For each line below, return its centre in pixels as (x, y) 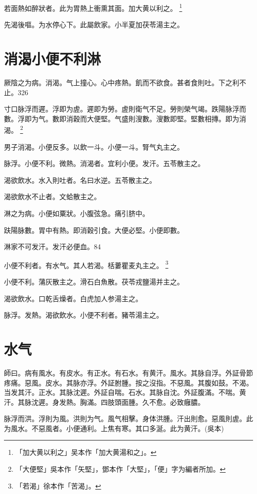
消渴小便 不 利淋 (53, 59)
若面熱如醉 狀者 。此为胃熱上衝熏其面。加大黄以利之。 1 (93, 7)
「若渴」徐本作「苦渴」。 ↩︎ (58, 485)
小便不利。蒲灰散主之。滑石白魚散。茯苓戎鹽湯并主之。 (94, 281)
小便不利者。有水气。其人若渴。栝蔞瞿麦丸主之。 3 (86, 264)
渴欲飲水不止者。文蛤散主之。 (52, 196)
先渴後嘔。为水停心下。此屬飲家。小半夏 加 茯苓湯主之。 (94, 25)
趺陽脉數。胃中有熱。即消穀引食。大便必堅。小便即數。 (94, 230)
